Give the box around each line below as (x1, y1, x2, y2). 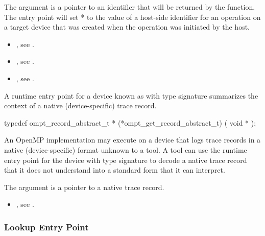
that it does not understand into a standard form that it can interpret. (4, 164, 225, 175)
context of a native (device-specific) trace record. (4, 100, 157, 111)
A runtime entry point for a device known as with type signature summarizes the (4, 90, 258, 101)
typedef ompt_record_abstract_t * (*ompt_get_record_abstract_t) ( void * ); (4, 117, 256, 128)
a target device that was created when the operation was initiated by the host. (4, 21, 250, 32)
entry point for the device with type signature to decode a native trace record (4, 154, 247, 165)
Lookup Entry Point (4, 220, 89, 233)
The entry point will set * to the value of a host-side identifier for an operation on (4, 11, 261, 22)
